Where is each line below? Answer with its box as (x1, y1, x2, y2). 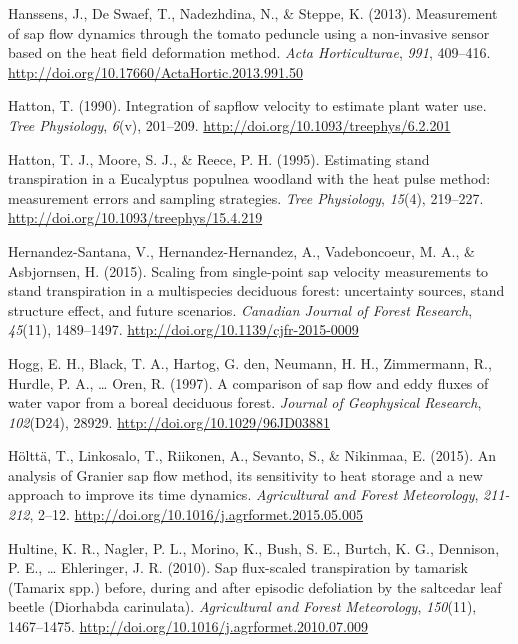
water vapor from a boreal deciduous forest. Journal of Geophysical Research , (8, 392, 482, 413)
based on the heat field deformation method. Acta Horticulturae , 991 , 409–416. (8, 42, 491, 63)
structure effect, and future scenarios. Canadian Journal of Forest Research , (8, 299, 473, 320)
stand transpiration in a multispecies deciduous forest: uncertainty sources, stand (8, 280, 505, 301)
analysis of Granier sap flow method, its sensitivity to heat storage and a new (8, 464, 483, 485)
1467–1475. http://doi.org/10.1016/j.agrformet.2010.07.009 (8, 616, 368, 637)
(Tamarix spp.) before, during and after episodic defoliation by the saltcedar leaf (8, 576, 502, 597)
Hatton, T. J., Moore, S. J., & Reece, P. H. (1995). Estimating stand (8, 148, 430, 169)
